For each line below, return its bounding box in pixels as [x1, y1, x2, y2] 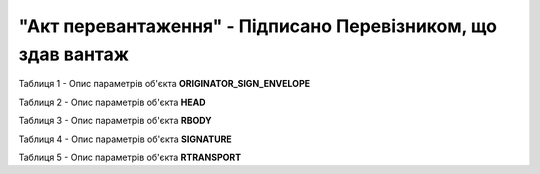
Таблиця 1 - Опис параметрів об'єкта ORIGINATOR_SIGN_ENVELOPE [18, 78, 310, 90]
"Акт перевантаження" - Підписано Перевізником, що [18, 15, 498, 37]
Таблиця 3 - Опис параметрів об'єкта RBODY [18, 115, 212, 127]
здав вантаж [18, 43, 130, 65]
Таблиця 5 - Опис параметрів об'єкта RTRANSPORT [18, 151, 242, 163]
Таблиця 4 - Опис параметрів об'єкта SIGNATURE [18, 133, 232, 145]
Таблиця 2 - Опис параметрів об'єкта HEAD [18, 96, 206, 108]
